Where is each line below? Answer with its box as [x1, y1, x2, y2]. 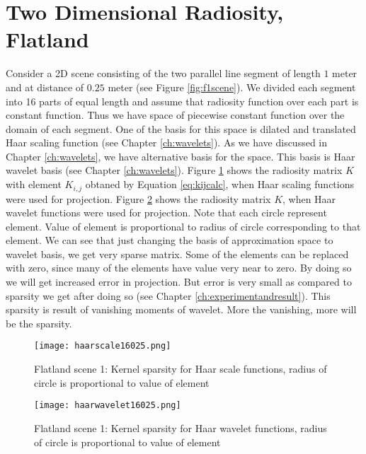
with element [6, 177, 62, 192]
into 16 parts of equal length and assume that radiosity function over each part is [6, 93, 359, 108]
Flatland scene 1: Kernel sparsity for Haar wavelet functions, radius [34, 420, 327, 435]
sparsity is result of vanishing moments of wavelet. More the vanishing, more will [6, 302, 357, 317]
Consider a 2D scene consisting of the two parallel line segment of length [6, 66, 321, 81]
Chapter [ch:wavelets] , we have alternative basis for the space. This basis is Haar [6, 149, 355, 163]
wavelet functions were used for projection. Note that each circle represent [6, 205, 327, 220]
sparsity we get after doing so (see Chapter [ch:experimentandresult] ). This [6, 288, 331, 303]
